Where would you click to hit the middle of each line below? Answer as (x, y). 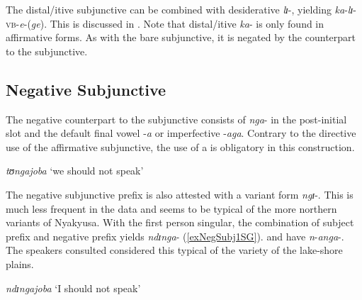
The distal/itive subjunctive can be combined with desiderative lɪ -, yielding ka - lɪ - (181, 9)
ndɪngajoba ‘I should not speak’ (73, 288)
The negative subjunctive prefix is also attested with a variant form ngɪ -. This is (180, 194)
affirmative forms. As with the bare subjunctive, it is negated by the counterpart (181, 37)
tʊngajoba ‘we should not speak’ (75, 171)
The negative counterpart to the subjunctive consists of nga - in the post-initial (176, 119)
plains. (20, 263)
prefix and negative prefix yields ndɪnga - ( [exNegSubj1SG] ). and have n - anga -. (175, 236)
